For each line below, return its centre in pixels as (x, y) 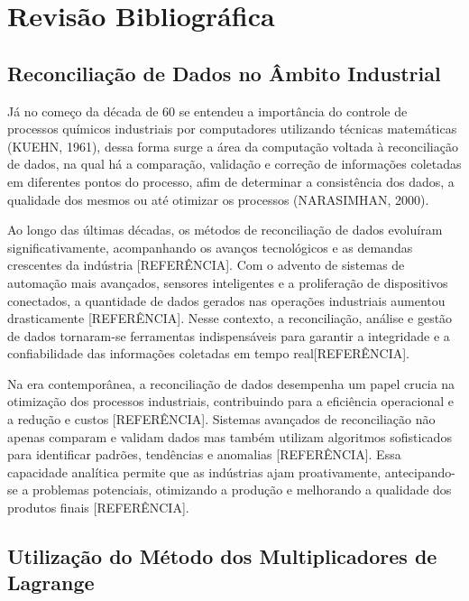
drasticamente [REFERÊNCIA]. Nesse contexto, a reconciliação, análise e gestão (230, 318)
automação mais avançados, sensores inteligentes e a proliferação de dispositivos (228, 282)
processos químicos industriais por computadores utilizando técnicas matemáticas (232, 129)
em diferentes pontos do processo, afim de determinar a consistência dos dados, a (231, 181)
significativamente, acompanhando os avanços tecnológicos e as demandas (210, 247)
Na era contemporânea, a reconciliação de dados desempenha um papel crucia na (231, 383)
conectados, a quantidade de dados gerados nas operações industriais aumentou (226, 300)
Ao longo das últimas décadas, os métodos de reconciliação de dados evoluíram (225, 230)
